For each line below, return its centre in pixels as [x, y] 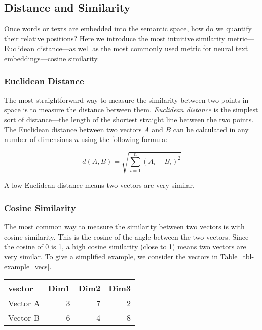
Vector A [24, 303]
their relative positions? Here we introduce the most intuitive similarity [115, 38]
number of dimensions [38, 139]
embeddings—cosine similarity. [52, 58]
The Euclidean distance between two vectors [73, 129]
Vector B [24, 318]
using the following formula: [124, 139]
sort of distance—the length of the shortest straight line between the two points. [129, 119]
